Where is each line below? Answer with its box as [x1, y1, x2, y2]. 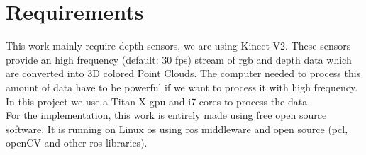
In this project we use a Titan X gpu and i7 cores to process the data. [6, 93, 311, 108]
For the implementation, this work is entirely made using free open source [6, 108, 327, 122]
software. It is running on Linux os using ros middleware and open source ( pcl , [6, 121, 348, 136]
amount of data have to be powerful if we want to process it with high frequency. [6, 79, 358, 94]
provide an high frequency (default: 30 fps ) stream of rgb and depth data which [6, 52, 352, 67]
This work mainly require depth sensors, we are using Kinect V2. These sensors [6, 38, 351, 53]
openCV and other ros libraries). [6, 135, 148, 150]
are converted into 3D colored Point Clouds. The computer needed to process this [6, 66, 361, 81]
